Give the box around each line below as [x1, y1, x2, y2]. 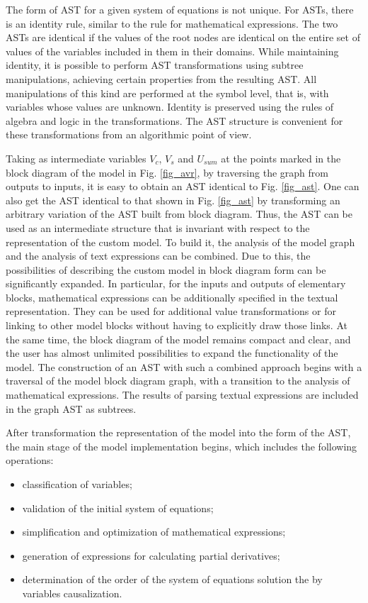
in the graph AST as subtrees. [6, 401, 137, 416]
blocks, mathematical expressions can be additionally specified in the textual [6, 289, 338, 304]
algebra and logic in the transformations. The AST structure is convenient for [6, 113, 343, 128]
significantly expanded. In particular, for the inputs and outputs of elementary [6, 276, 346, 291]
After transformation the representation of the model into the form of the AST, [6, 425, 351, 440]
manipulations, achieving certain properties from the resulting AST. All [6, 71, 317, 86]
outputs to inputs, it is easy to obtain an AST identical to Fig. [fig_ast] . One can [6, 179, 360, 194]
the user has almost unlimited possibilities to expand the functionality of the [6, 345, 338, 360]
